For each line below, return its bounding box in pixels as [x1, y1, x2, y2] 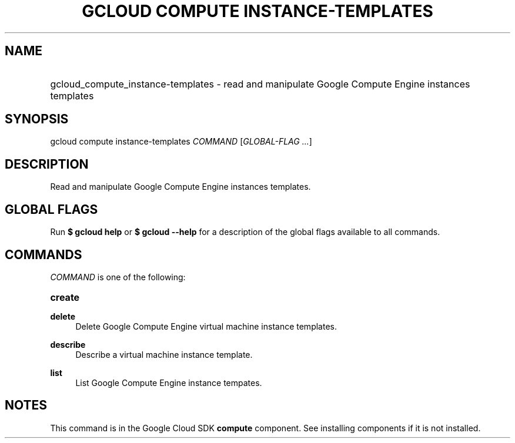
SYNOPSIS [5, 112, 69, 127]
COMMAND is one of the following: [50, 271, 186, 282]
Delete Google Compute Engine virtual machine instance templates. [75, 321, 337, 331]
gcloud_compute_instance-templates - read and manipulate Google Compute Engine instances [50, 78, 470, 90]
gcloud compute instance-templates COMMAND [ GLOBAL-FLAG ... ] [50, 136, 312, 147]
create [50, 291, 80, 303]
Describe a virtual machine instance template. [75, 349, 253, 360]
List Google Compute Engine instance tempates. [75, 377, 262, 388]
